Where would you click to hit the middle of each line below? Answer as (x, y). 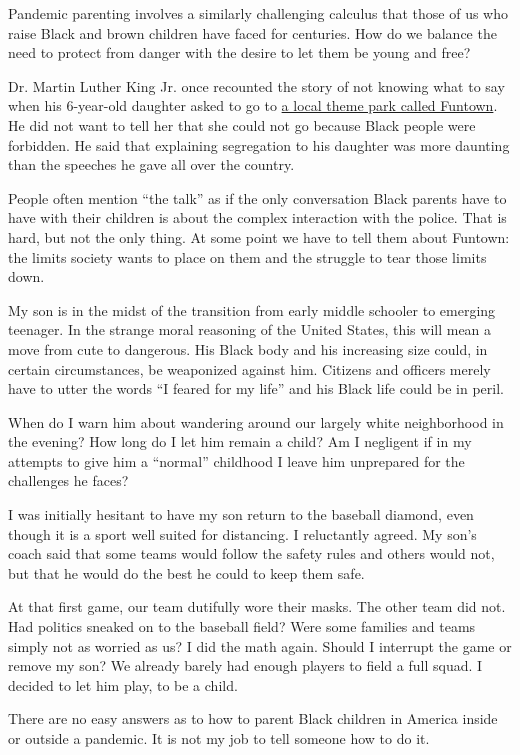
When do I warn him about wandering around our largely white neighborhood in (256, 421)
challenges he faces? (68, 480)
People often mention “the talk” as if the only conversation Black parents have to (257, 197)
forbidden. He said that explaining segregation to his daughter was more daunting (259, 144)
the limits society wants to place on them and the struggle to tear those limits (247, 256)
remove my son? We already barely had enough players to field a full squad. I (245, 665)
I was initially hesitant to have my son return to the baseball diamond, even (241, 514)
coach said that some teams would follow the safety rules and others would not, (251, 553)
